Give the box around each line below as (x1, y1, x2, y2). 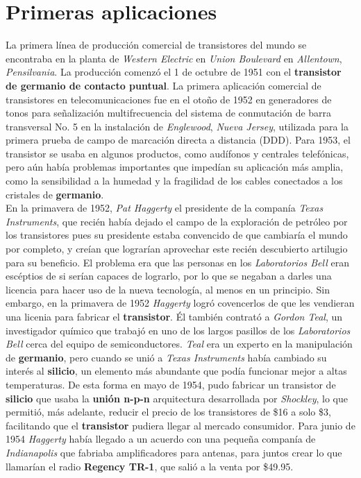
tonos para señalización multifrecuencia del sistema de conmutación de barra (6, 105, 332, 120)
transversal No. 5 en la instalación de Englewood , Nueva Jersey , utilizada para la (6, 119, 349, 133)
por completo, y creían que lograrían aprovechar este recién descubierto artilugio (6, 241, 348, 256)
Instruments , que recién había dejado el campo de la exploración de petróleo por (6, 214, 348, 228)
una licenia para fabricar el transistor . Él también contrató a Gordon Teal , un (6, 309, 343, 323)
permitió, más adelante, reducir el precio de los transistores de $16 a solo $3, (6, 404, 331, 419)
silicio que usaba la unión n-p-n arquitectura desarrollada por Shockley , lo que (6, 391, 348, 405)
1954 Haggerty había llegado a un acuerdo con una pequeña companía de (6, 432, 316, 446)
